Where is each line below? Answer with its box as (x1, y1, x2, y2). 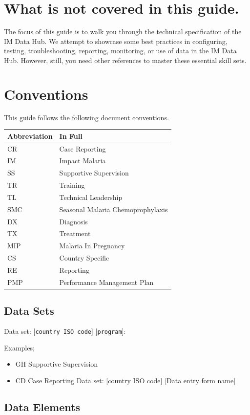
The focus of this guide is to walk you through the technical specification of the (4, 26, 242, 37)
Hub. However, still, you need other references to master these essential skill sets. (4, 55, 247, 65)
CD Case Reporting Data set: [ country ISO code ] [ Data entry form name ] (15, 375, 236, 385)
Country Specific (59, 253, 109, 263)
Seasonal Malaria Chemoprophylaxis (59, 204, 168, 214)
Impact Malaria (59, 155, 106, 166)
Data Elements (4, 399, 80, 414)
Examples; (4, 342, 35, 352)
